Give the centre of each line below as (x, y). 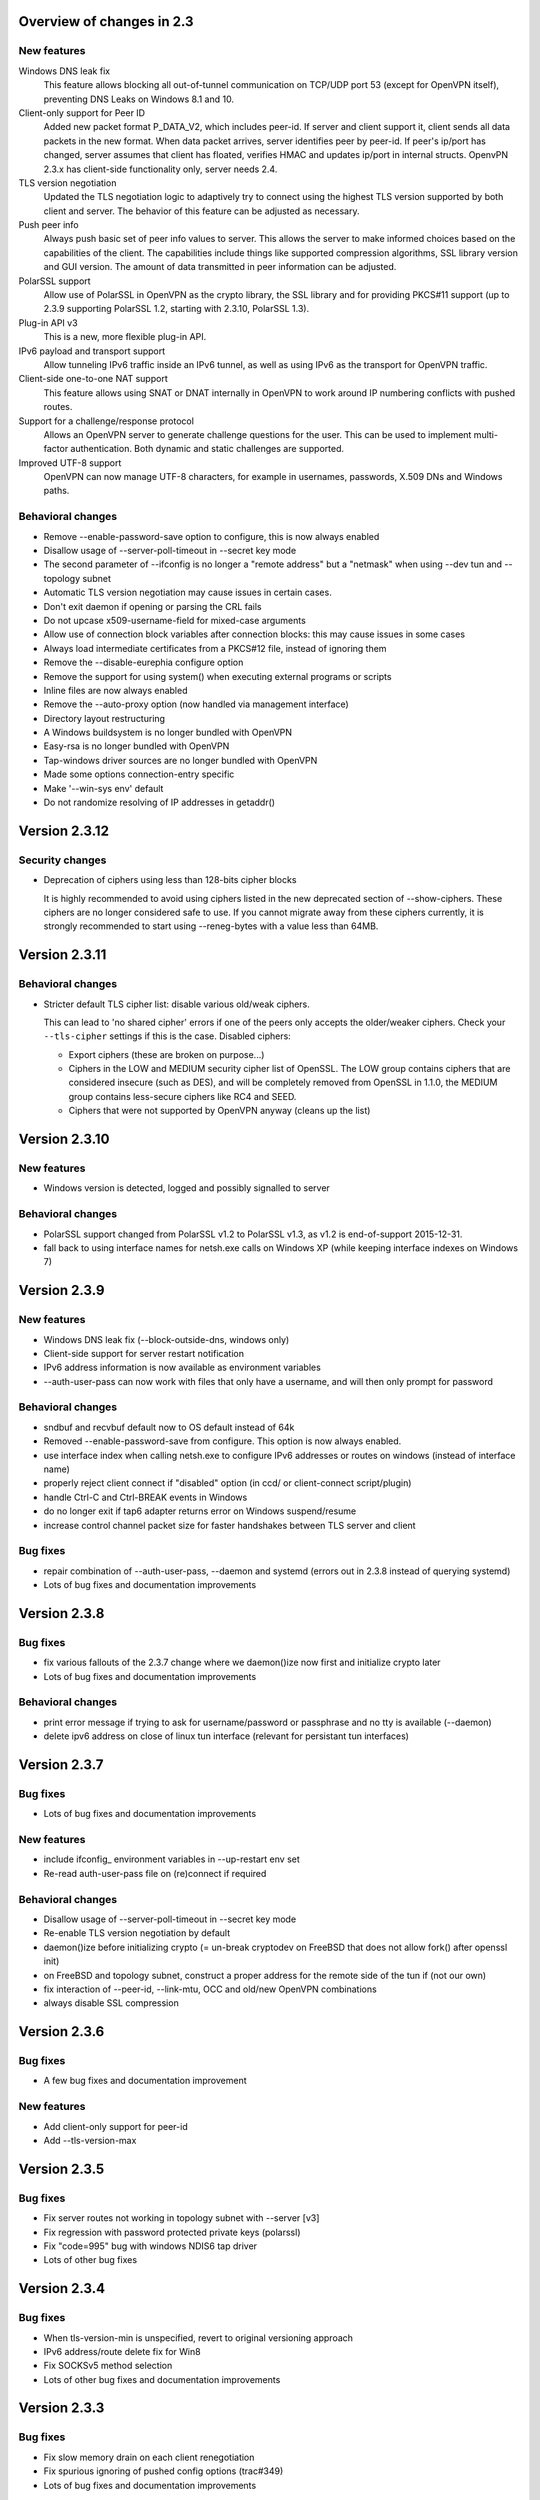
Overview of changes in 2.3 (106, 21)
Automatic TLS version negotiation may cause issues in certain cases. (187, 592)
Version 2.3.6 (61, 2031)
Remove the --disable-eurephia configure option (143, 662)
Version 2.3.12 (64, 830)
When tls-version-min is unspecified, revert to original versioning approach (198, 2337)
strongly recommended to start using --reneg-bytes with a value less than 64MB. (211, 926)
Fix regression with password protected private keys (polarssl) (172, 2232)
